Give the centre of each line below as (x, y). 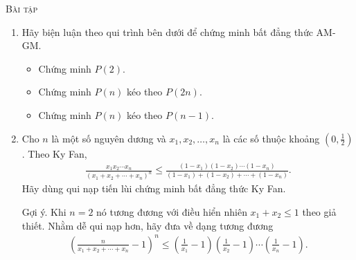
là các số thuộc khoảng (271, 138)
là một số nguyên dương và (109, 138)
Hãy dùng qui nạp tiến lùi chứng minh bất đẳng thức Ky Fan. (154, 188)
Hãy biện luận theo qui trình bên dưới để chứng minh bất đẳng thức (167, 31)
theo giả (319, 211)
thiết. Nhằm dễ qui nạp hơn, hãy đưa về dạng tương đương (148, 225)
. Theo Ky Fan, (54, 153)
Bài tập (22, 8)
